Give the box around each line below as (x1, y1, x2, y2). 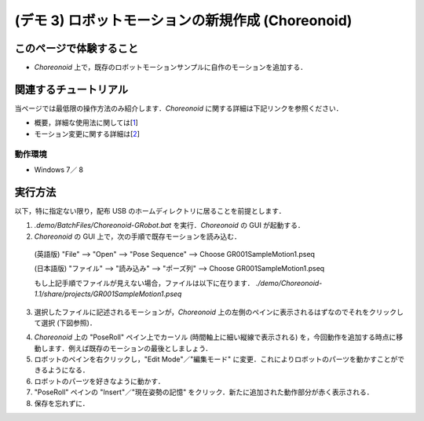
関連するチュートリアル (14, 82, 129, 96)
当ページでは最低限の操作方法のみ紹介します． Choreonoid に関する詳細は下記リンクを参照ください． (14, 103, 343, 113)
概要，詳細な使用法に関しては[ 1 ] (34, 118, 139, 127)
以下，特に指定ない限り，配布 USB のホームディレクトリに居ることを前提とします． (14, 206, 286, 215)
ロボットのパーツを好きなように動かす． (34, 376, 165, 386)
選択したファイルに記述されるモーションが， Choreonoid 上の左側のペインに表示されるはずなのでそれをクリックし (34, 307, 404, 317)
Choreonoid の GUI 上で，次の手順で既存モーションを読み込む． (34, 232, 241, 241)
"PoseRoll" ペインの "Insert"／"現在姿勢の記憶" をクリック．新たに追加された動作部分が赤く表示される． (34, 387, 374, 397)
